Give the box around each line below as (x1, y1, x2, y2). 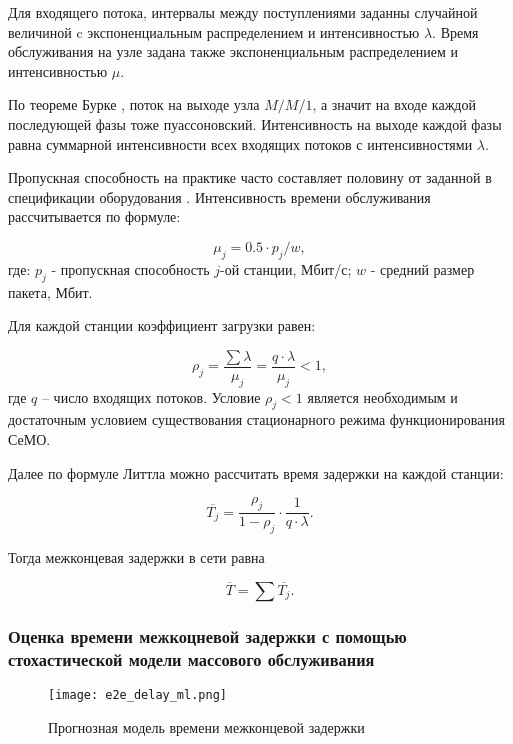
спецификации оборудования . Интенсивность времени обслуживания (8, 186, 431, 207)
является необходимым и (307, 386, 458, 407)
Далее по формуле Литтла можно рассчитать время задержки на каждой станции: (8, 462, 504, 483)
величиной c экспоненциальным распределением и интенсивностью (8, 21, 420, 42)
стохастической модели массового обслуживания (8, 646, 375, 671)
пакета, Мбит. (8, 281, 93, 302)
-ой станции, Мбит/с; (220, 258, 352, 279)
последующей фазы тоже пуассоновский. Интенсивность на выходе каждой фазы (8, 113, 502, 134)
